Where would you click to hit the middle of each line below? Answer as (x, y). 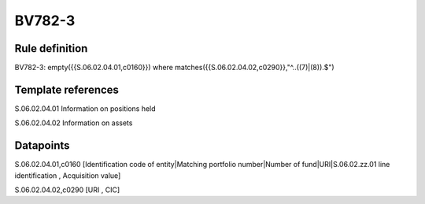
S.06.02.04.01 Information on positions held (85, 108)
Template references (67, 89)
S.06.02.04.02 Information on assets (74, 123)
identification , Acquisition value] (68, 175)
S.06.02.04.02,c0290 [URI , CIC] (67, 190)
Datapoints (42, 146)
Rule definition (51, 48)
